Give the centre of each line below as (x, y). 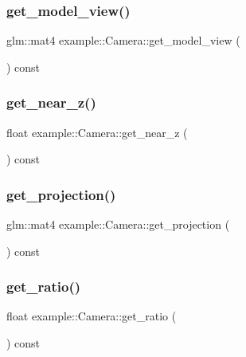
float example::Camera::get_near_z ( (97, 132)
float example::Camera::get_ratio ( (92, 316)
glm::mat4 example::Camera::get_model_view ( (123, 40)
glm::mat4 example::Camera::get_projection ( (118, 224)
